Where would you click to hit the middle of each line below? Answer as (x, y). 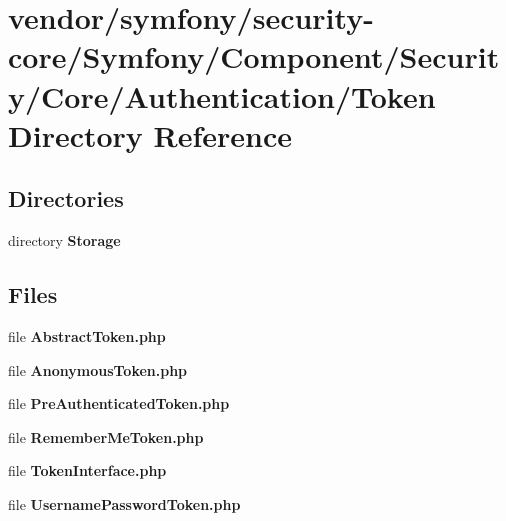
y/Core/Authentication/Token (222, 95)
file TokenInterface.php (87, 470)
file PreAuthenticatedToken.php (119, 403)
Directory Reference (150, 134)
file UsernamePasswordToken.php (124, 503)
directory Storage (64, 240)
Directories (66, 198)
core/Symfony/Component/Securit (254, 56)
